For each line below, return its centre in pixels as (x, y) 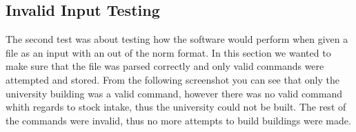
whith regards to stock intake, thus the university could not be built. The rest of (176, 107)
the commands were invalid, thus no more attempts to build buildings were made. (178, 120)
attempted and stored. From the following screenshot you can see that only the (172, 79)
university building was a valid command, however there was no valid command (174, 93)
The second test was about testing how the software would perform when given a (177, 39)
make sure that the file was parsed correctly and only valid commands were (165, 66)
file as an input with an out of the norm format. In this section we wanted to (168, 52)
